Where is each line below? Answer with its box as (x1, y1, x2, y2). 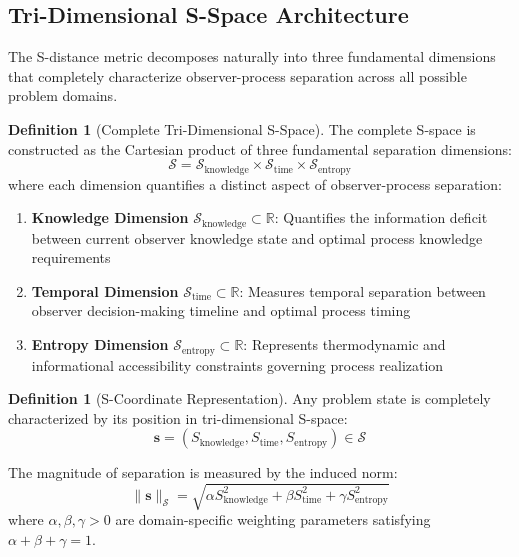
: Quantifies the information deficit (274, 207, 488, 228)
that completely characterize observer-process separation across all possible (8, 65, 467, 86)
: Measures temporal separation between (239, 280, 486, 301)
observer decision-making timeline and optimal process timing (31, 300, 411, 321)
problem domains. (8, 85, 118, 106)
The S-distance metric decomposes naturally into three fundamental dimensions (8, 46, 496, 67)
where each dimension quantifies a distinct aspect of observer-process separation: (8, 173, 502, 194)
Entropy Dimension (31, 334, 169, 355)
